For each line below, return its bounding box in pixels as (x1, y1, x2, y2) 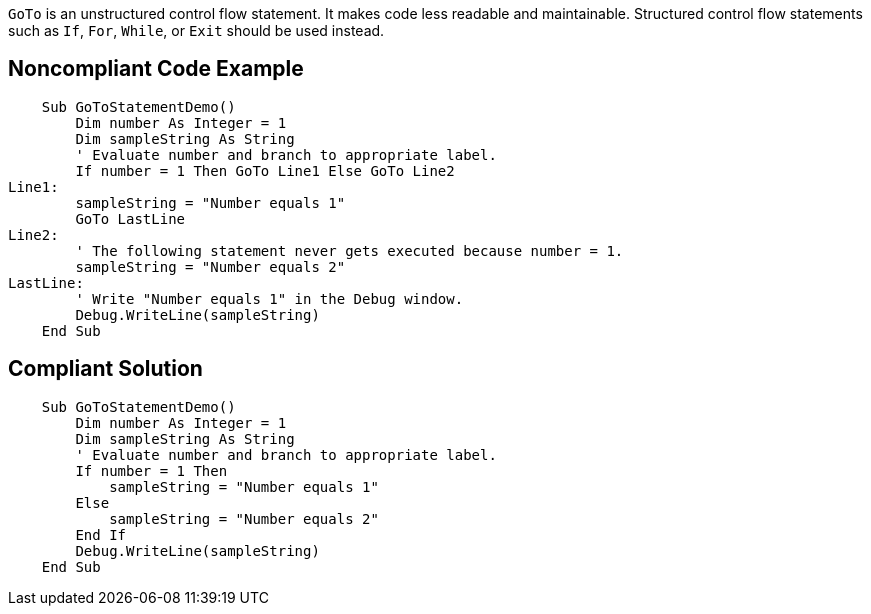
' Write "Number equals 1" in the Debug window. (75, 290, 464, 307)
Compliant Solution (8, 356, 203, 382)
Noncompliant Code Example (8, 56, 304, 82)
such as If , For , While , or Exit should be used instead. (8, 22, 385, 39)
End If (75, 526, 127, 543)
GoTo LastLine (75, 210, 186, 227)
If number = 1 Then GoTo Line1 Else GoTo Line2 (75, 162, 455, 179)
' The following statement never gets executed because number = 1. (75, 242, 624, 259)
